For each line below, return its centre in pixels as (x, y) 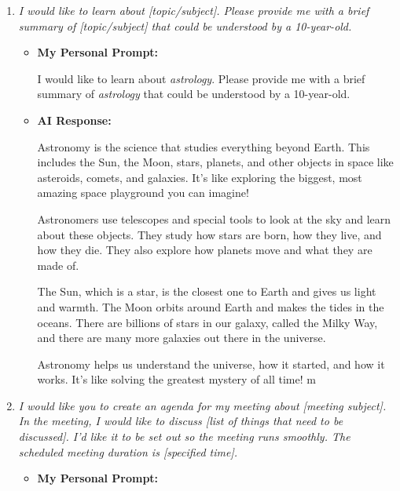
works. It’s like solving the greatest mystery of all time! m (176, 379)
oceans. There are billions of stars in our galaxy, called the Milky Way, (207, 322)
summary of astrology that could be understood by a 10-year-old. (194, 94)
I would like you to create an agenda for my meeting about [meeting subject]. (202, 405)
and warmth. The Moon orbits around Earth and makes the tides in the (211, 306)
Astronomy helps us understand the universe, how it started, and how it (211, 364)
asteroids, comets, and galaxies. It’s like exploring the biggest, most (200, 177)
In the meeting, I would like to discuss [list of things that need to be (181, 421)
